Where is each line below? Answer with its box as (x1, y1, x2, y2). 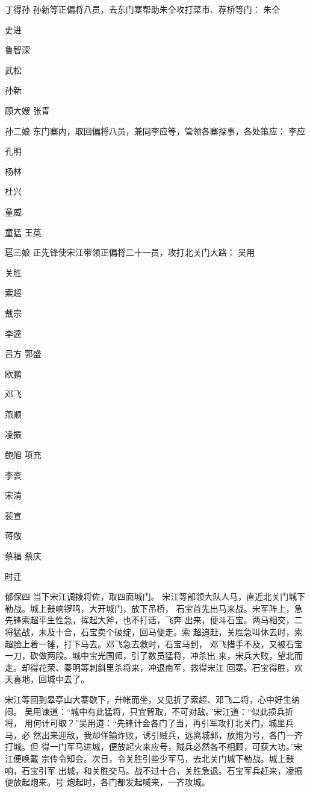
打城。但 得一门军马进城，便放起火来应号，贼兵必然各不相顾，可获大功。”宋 (5, 740, 303, 753)
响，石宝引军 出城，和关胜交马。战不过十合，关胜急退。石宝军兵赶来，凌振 (5, 764, 303, 776)
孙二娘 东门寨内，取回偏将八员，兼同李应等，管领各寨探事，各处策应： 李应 (5, 124, 306, 137)
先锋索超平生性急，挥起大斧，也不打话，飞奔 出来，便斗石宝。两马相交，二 (5, 614, 303, 626)
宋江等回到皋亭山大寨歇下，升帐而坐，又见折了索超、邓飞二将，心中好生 (5, 693, 291, 705)
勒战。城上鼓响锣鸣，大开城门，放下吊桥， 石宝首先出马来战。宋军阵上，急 (5, 602, 303, 614)
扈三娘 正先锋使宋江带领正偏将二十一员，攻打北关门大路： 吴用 (5, 246, 255, 259)
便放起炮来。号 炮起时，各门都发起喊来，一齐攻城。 (5, 776, 210, 788)
